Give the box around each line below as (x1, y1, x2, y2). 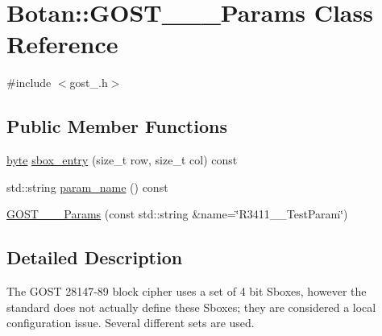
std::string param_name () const (6, 178, 168, 195)
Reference (6, 27, 118, 60)
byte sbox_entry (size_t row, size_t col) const (6, 151, 238, 168)
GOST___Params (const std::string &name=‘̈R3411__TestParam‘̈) (6, 205, 348, 222)
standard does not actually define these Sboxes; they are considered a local (6, 298, 376, 315)
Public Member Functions (6, 114, 227, 139)
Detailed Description (6, 245, 183, 270)
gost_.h (69, 74, 108, 91)
